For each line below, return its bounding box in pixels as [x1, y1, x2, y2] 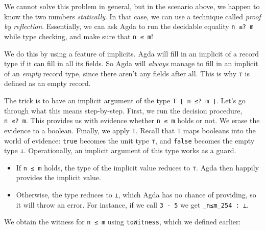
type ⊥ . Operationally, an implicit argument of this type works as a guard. [4, 145, 236, 156]
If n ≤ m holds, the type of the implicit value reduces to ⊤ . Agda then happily [16, 162, 259, 172]
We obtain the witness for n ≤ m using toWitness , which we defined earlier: [4, 216, 241, 227]
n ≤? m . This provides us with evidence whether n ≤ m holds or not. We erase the [4, 115, 260, 126]
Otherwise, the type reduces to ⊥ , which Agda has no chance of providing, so [16, 189, 256, 200]
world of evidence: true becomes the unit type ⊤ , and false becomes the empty [4, 135, 255, 146]
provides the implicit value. [16, 172, 101, 183]
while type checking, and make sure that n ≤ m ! [4, 31, 153, 41]
